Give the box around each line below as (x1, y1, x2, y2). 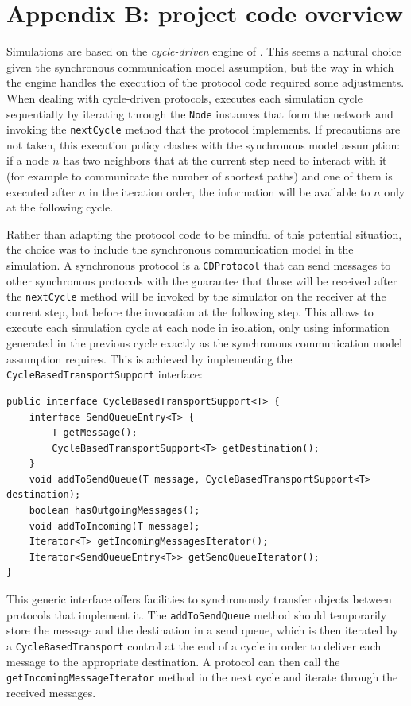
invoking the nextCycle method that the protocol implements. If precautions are (6, 121, 401, 138)
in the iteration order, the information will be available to (89, 183, 370, 200)
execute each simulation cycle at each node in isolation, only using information (6, 319, 390, 336)
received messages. (6, 684, 96, 700)
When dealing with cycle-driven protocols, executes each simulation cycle (6, 89, 363, 106)
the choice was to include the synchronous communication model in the (6, 241, 354, 258)
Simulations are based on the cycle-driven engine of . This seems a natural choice (6, 43, 401, 60)
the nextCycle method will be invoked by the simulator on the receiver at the (6, 288, 386, 305)
